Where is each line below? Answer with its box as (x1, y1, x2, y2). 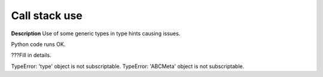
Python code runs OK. (11, 41, 66, 48)
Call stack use (11, 9, 83, 22)
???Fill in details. (11, 51, 51, 59)
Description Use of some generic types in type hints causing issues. (11, 30, 181, 37)
